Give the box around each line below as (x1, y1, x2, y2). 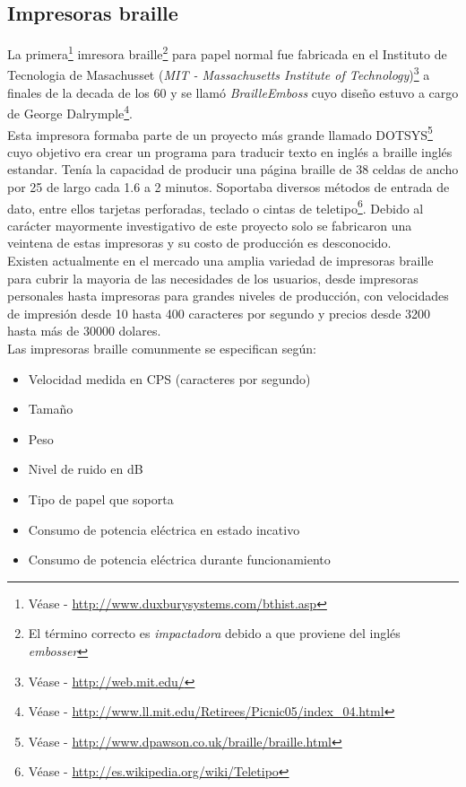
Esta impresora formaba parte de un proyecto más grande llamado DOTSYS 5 (7, 122, 433, 144)
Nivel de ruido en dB (28, 459, 143, 478)
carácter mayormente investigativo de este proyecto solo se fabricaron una (7, 215, 412, 234)
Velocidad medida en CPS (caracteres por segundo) (28, 369, 311, 388)
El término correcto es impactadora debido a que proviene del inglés (28, 624, 401, 643)
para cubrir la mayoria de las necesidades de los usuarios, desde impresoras (7, 268, 419, 287)
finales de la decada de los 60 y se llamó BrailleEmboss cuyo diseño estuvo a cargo (7, 83, 459, 101)
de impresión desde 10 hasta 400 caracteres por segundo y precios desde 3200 (7, 303, 431, 322)
